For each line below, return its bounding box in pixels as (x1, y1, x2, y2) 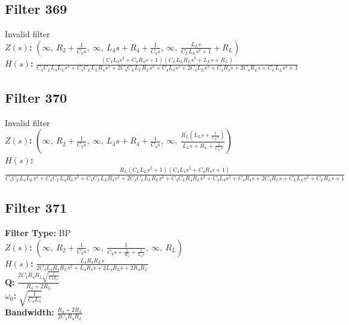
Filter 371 (5, 198, 67, 217)
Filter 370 (5, 88, 67, 107)
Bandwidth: (5, 306, 54, 318)
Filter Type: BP (5, 226, 71, 239)
